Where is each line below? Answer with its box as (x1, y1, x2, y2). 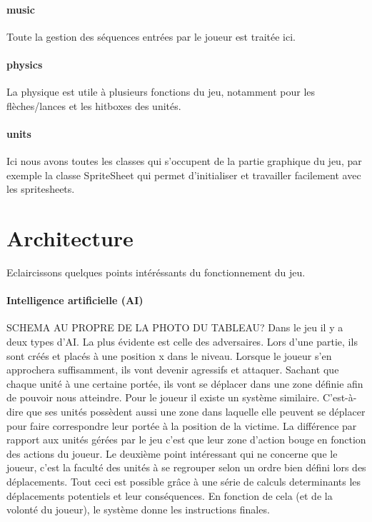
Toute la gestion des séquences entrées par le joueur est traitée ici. (6, 29, 296, 44)
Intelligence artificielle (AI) (6, 293, 144, 308)
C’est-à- (322, 390, 357, 405)
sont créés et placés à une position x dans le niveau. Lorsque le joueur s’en (6, 348, 332, 363)
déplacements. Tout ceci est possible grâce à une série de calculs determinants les (6, 474, 361, 488)
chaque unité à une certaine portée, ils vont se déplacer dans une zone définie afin (6, 376, 363, 391)
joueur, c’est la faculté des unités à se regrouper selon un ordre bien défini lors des (6, 460, 366, 475)
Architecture (6, 224, 134, 253)
